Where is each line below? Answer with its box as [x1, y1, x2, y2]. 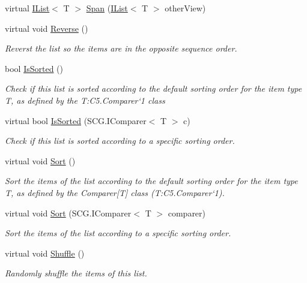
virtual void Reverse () [5, 22, 88, 34]
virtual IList [5, 2, 50, 14]
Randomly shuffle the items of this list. [5, 267, 147, 279]
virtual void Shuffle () [5, 246, 85, 259]
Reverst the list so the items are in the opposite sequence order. [5, 42, 237, 55]
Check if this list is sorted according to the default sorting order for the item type [5, 82, 302, 95]
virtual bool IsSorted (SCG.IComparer [5, 114, 147, 127]
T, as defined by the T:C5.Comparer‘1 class [5, 94, 165, 106]
